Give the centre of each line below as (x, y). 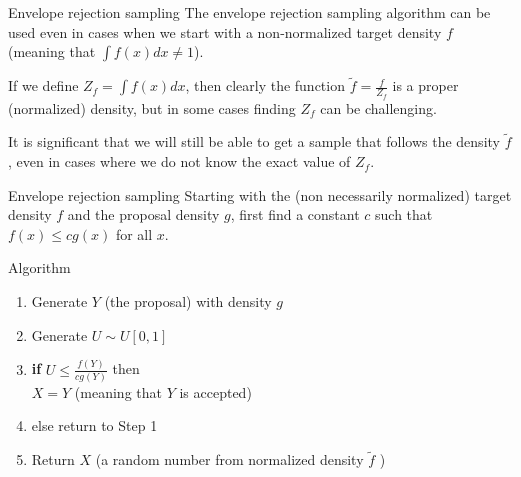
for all (134, 233)
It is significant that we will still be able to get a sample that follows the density (254, 141)
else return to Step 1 (94, 425)
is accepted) (215, 391)
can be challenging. (378, 107)
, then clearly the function (265, 85)
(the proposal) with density (188, 301)
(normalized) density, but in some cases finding (152, 107)
